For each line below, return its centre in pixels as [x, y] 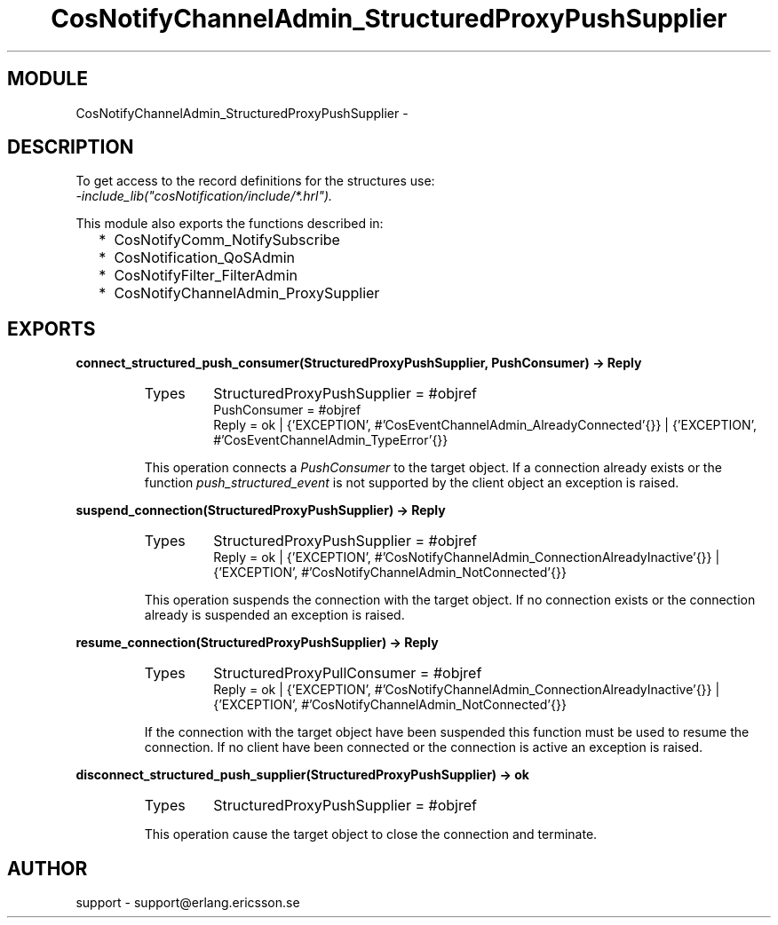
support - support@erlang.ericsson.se [188, 903]
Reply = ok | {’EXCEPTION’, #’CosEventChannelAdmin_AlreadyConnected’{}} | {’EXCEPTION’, [485, 425]
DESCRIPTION [71, 147]
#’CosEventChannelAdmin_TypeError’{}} [331, 440]
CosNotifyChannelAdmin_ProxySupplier [247, 293]
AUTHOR [48, 868]
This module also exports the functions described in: [230, 224]
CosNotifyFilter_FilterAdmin [206, 276]
